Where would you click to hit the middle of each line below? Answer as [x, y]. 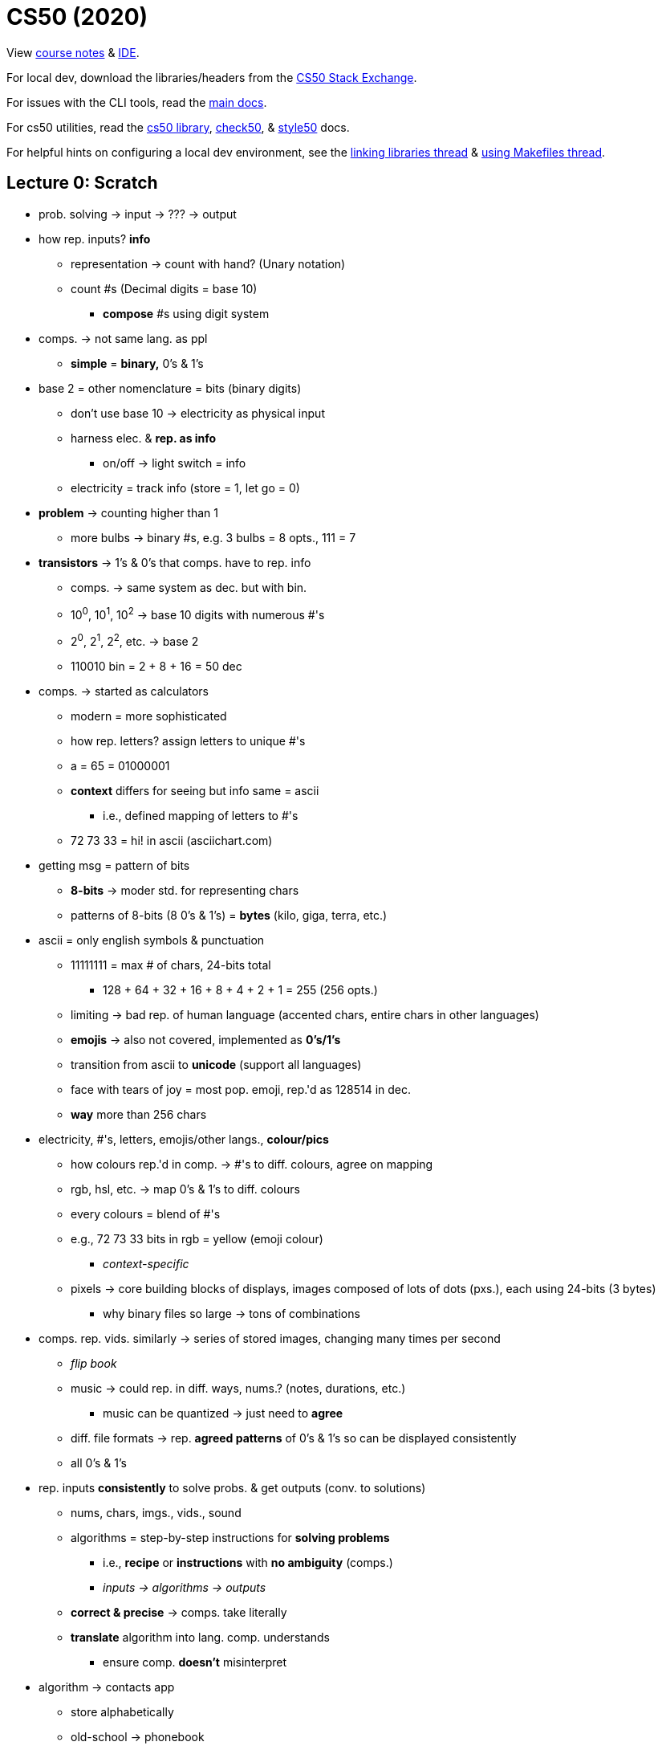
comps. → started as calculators [124, 691]
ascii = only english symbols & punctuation [152, 940]
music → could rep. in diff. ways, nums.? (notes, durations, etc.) [238, 1388]
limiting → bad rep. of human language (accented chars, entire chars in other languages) [305, 1014]
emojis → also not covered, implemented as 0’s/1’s [206, 1039]
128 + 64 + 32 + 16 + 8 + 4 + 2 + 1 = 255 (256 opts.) [240, 989]
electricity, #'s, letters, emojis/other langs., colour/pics [184, 1139]
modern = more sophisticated [149, 716]
